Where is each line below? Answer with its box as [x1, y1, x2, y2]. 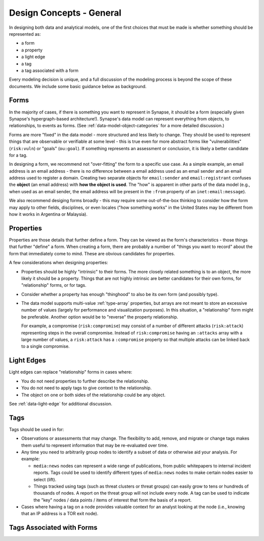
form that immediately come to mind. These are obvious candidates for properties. [9, 250, 176, 256]
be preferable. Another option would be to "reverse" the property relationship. [21, 314, 178, 320]
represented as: [9, 31, 41, 37]
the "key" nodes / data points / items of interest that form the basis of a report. [33, 497, 192, 503]
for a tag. [9, 152, 28, 158]
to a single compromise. [21, 343, 70, 349]
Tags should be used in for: [9, 426, 65, 432]
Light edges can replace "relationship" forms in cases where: [9, 369, 132, 375]
